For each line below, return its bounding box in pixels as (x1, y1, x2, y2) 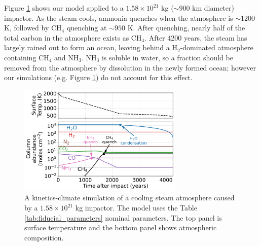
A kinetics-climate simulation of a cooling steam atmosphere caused (24, 192, 235, 203)
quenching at (66, 22, 107, 33)
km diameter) (192, 3, 234, 13)
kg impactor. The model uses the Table (75, 202, 197, 213)
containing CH (4, 52, 49, 62)
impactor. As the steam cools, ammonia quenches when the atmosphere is (4, 12, 233, 23)
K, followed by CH (4, 22, 62, 33)
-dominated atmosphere (180, 42, 253, 53)
